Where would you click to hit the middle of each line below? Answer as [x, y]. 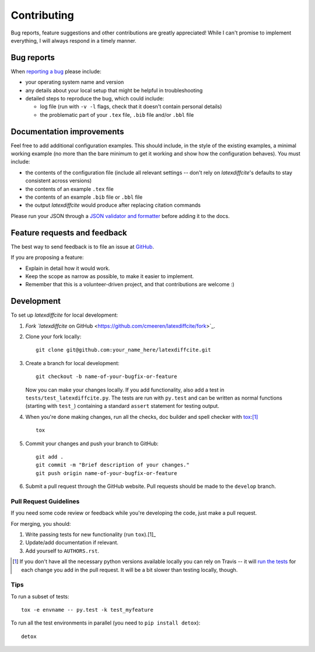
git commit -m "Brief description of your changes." [113, 465]
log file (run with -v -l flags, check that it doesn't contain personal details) [131, 107]
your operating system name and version [75, 82]
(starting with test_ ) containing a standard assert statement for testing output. [123, 406]
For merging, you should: [41, 523]
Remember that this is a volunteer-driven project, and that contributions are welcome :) [130, 285]
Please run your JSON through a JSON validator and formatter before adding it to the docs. [120, 216]
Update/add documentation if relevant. [72, 543]
